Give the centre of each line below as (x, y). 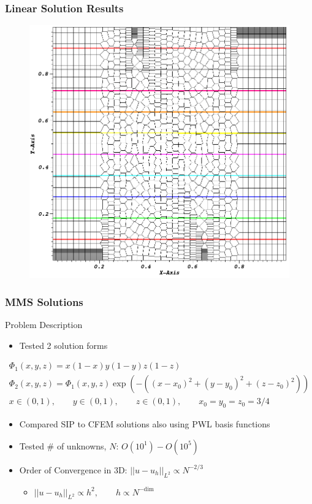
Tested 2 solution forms (63, 345)
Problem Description (44, 325)
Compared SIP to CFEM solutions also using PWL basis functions (145, 424)
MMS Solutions (44, 301)
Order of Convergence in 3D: (73, 469)
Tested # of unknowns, (63, 445)
